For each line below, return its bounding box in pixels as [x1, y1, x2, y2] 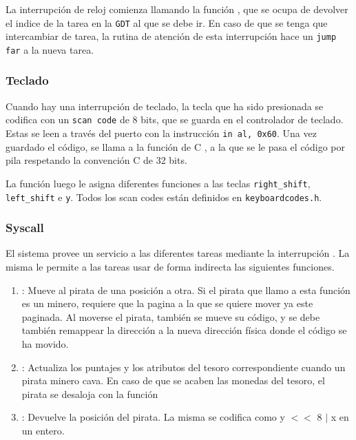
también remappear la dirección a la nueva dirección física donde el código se [21, 323, 347, 337]
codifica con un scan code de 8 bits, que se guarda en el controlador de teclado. [6, 112, 344, 127]
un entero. [21, 423, 65, 437]
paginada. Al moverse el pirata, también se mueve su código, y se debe [21, 309, 320, 324]
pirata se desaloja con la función [21, 386, 158, 401]
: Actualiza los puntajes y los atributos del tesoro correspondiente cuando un [21, 359, 346, 374]
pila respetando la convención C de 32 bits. [6, 153, 187, 167]
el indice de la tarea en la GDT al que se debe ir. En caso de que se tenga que [6, 15, 328, 30]
